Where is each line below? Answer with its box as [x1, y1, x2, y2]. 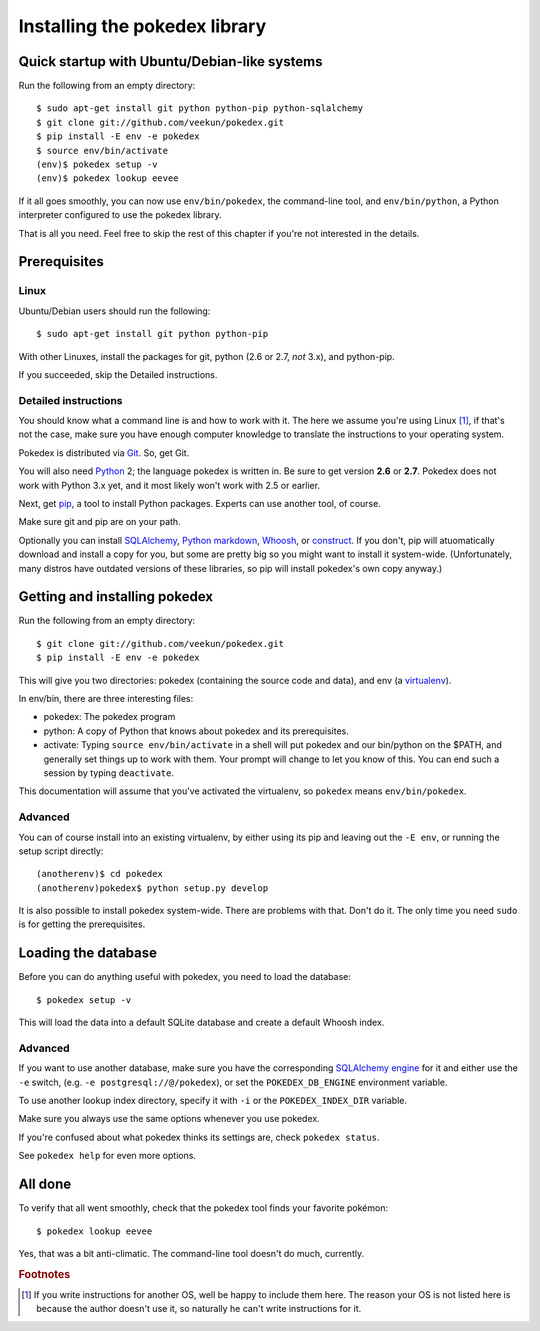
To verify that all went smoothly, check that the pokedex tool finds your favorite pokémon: [18, 1202, 389, 1214]
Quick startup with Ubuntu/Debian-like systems [18, 53, 323, 70]
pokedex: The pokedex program [43, 711, 176, 723]
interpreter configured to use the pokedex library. [18, 209, 222, 221]
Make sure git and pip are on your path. [18, 516, 181, 528]
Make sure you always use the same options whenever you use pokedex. [18, 1113, 320, 1125]
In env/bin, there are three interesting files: [18, 693, 194, 705]
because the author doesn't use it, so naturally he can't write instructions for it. [36, 1303, 362, 1315]
